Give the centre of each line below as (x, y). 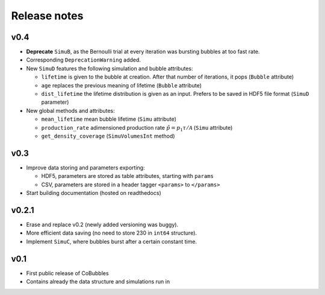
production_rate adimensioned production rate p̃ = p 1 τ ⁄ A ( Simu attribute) (137, 128)
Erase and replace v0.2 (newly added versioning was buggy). (102, 224)
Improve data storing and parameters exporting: (85, 167)
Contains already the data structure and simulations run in (98, 282)
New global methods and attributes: (71, 110)
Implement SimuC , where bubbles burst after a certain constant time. (112, 241)
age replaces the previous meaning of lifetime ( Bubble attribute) (121, 85)
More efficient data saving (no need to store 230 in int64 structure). (112, 233)
